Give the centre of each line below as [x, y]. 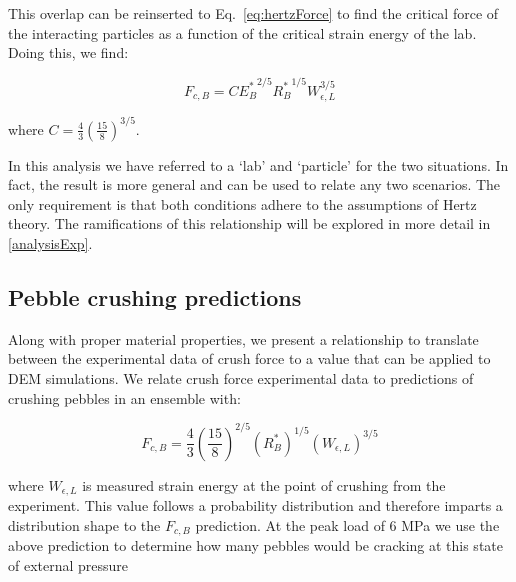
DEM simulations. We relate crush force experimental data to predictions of [241, 378]
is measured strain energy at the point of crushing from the [264, 484]
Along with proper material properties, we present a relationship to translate [243, 338]
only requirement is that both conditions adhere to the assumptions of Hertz [242, 203]
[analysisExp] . [50, 243]
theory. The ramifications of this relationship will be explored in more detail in [249, 223]
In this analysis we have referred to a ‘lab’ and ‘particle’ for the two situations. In [258, 164]
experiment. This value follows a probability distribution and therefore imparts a [255, 505]
